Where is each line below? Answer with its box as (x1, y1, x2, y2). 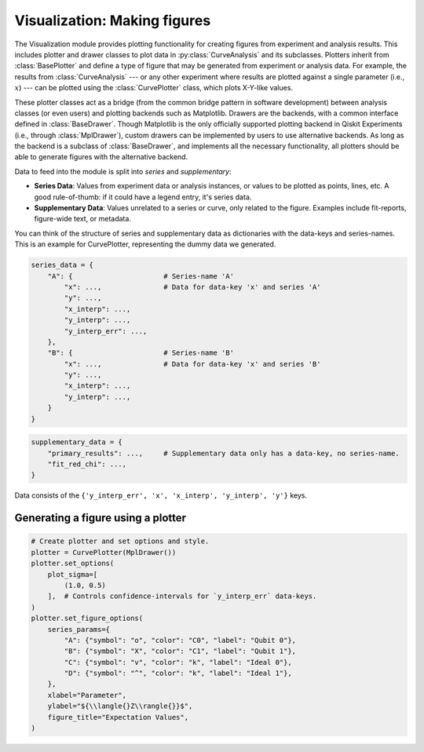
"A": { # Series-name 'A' (47, 272, 235, 280)
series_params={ (47, 625, 110, 633)
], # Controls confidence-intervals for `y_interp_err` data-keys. (47, 592, 317, 601)
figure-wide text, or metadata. (34, 214, 131, 224)
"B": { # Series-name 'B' (47, 349, 235, 357)
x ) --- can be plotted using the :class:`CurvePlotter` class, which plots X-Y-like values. (14, 83, 294, 93)
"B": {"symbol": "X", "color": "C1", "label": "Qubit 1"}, (64, 647, 297, 655)
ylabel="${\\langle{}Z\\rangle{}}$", (47, 702, 193, 710)
